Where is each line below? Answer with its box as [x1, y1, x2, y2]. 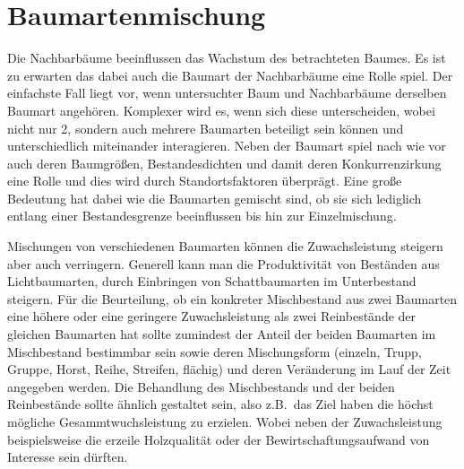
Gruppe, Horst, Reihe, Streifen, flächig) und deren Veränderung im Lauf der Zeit [7, 360, 451, 378]
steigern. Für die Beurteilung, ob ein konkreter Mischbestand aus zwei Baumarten [7, 289, 458, 308]
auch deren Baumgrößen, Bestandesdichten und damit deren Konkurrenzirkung [7, 153, 442, 172]
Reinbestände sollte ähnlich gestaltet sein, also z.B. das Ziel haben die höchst [7, 395, 434, 413]
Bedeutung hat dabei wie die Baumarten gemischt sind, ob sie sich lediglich [7, 188, 422, 207]
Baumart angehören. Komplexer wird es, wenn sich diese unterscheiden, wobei [7, 100, 435, 119]
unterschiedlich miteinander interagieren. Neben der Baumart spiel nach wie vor [7, 136, 446, 155]
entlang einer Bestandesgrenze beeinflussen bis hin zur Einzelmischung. [7, 206, 397, 225]
